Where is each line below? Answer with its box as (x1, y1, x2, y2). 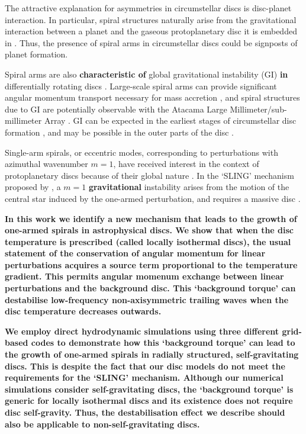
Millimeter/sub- (230, 102, 287, 115)
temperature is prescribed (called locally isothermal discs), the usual (5, 235, 291, 247)
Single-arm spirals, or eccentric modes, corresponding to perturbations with (5, 146, 278, 158)
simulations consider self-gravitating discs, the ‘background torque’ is (5, 382, 294, 395)
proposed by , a (5, 181, 61, 193)
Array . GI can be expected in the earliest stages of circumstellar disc (44, 114, 297, 127)
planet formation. (5, 48, 68, 60)
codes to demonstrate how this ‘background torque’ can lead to (31, 336, 295, 349)
